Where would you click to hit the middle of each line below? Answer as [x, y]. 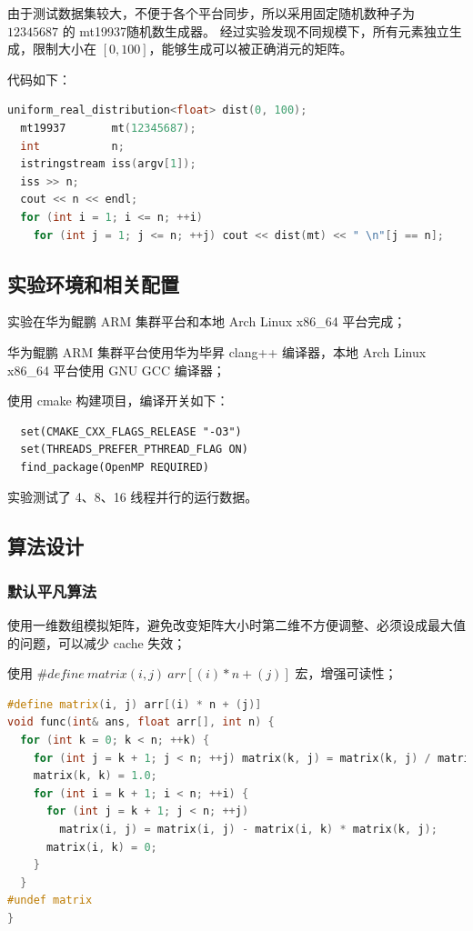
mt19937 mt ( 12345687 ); [108, 128]
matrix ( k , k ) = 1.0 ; [95, 776]
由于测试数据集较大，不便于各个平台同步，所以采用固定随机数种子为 [211, 13]
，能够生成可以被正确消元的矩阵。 [251, 49]
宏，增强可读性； [346, 673]
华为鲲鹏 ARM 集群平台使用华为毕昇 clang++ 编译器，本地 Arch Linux [217, 351]
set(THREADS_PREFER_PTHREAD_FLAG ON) [134, 450]
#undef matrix [50, 901]
